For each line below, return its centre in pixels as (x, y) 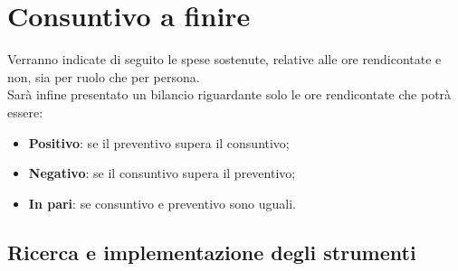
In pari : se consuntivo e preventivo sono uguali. (162, 203)
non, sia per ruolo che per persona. (104, 76)
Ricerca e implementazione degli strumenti (212, 252)
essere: (25, 112)
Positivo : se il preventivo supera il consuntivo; (159, 142)
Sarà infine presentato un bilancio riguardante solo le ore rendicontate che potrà (229, 94)
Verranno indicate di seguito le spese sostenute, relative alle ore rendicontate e (224, 59)
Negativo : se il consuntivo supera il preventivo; (162, 173)
